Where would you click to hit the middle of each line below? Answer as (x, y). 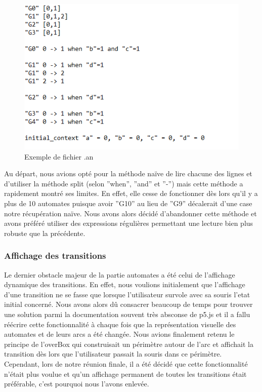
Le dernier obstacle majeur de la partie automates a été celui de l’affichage (120, 274)
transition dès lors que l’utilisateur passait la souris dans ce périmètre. (113, 354)
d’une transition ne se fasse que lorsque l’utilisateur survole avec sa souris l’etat (127, 294)
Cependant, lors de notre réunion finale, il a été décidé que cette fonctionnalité (126, 364)
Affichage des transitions (55, 256)
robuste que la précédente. (45, 233)
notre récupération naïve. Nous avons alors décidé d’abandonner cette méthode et (130, 213)
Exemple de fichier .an (59, 156)
